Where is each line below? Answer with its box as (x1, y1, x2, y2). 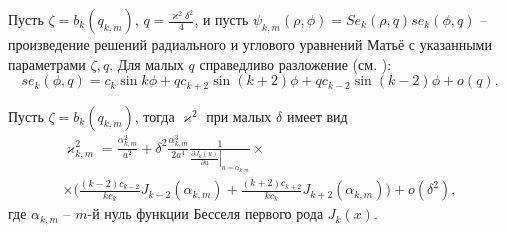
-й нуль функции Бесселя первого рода (87, 203, 324, 224)
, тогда (134, 105, 175, 126)
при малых (206, 105, 272, 126)
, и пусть (194, 9, 249, 29)
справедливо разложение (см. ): (199, 53, 392, 74)
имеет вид (286, 105, 348, 126)
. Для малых (109, 53, 184, 74)
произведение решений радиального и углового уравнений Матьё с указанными (8, 34, 492, 54)
